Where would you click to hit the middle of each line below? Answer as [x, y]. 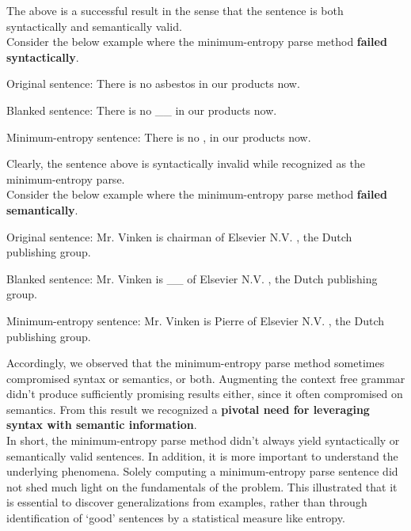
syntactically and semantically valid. [94, 26]
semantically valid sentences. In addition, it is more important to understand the [202, 455]
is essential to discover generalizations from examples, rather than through [187, 502]
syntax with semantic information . [102, 425]
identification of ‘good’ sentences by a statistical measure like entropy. [176, 518]
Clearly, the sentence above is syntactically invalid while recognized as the [186, 163]
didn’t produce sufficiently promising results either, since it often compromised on [205, 394]
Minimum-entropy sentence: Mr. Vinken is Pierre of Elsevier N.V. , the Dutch [196, 320]
